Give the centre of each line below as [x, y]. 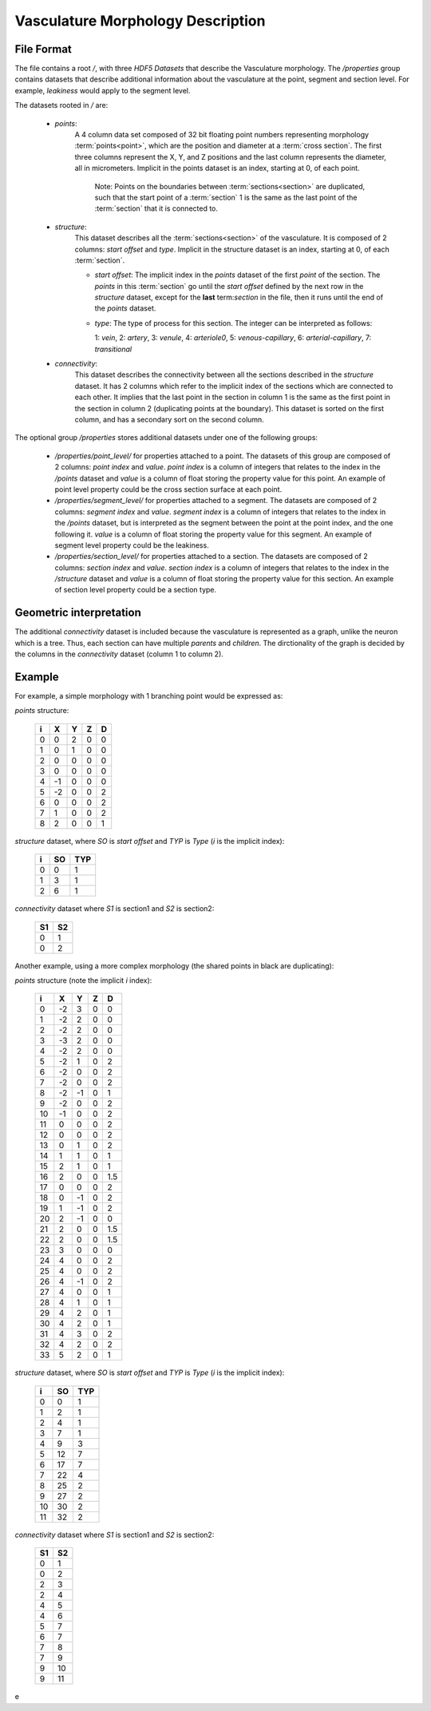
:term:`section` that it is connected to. [156, 208]
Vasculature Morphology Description [140, 21]
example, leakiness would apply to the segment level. [103, 90]
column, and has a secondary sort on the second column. [170, 420]
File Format [43, 49]
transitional [113, 349]
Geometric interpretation [78, 613]
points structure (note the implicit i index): [83, 980]
